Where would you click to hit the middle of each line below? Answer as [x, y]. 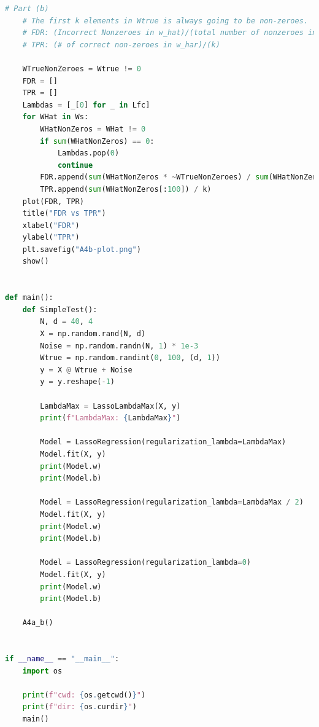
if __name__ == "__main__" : [62, 659]
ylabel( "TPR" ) [51, 238]
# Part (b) [27, 9]
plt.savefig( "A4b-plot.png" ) [82, 249]
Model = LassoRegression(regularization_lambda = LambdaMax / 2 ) [172, 502]
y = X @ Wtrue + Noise [86, 370]
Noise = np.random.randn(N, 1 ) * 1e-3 [119, 346]
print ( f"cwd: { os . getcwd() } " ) [84, 695]
